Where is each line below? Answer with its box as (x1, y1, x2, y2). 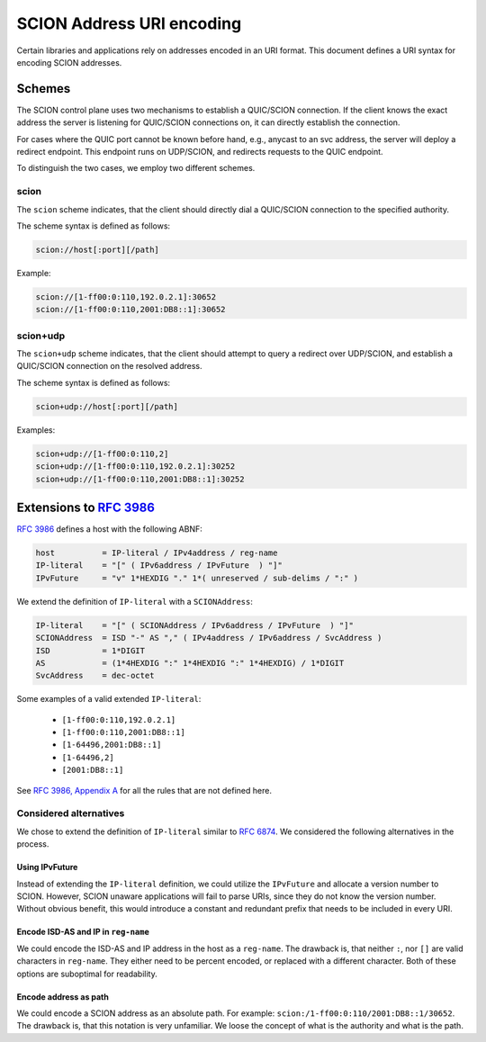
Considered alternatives (16, 807, 125, 820)
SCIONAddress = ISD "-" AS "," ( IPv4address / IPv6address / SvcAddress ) (35, 633, 382, 643)
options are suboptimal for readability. (16, 968, 157, 979)
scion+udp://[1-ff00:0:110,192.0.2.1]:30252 (35, 462, 236, 472)
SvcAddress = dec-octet (35, 670, 155, 681)
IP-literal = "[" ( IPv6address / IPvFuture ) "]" (35, 561, 283, 570)
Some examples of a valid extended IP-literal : (16, 694, 202, 705)
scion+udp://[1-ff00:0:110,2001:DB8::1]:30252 (35, 473, 245, 484)
